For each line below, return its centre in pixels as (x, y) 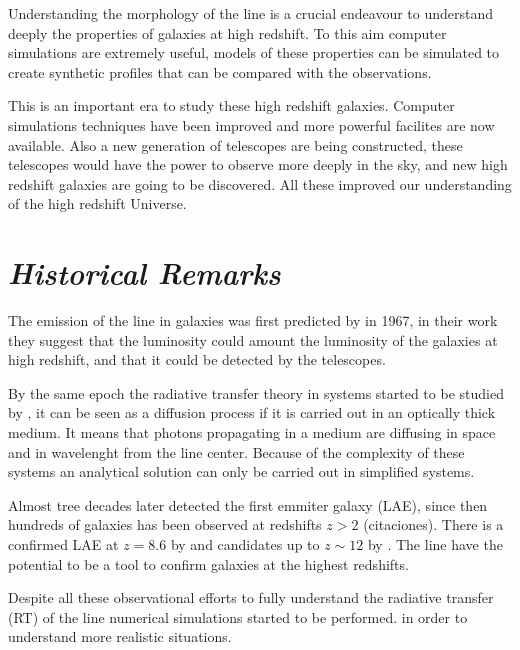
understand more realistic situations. (120, 636)
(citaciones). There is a (433, 524)
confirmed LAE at (63, 544)
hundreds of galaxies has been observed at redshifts (165, 524)
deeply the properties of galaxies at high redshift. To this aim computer (227, 32)
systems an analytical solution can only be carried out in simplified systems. (241, 471)
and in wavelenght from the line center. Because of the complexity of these (236, 451)
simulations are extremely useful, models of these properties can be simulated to (254, 52)
